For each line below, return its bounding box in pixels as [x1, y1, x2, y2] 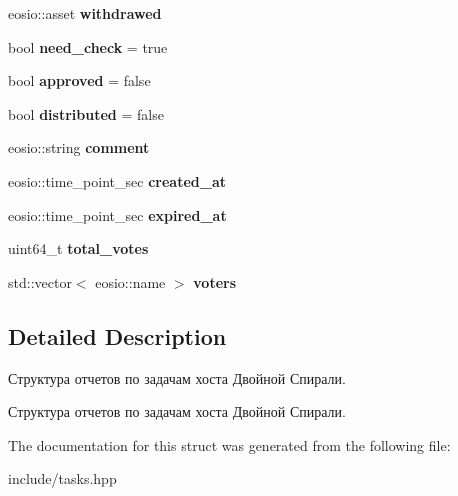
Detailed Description [8, 320, 227, 351]
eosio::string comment [8, 137, 150, 158]
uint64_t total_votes [8, 238, 149, 259]
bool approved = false [8, 70, 151, 91]
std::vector [8, 271, 72, 292]
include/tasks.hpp [8, 468, 117, 489]
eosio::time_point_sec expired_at [8, 204, 227, 225]
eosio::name [95, 271, 166, 292]
